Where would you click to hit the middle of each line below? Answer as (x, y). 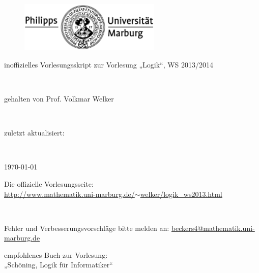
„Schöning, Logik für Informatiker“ (59, 265)
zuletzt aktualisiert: (34, 133)
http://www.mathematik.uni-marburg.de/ (69, 194)
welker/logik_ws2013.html (181, 194)
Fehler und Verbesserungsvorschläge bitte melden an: (87, 228)
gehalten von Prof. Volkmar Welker (59, 98)
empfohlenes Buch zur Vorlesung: (56, 254)
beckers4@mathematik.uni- (213, 228)
